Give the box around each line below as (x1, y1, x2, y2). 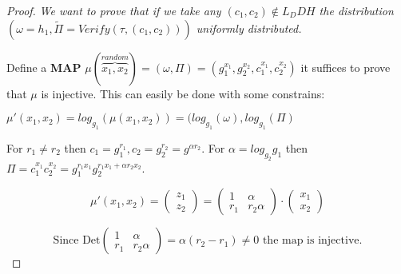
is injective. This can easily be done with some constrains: (41, 85, 325, 101)
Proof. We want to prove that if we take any (6, 2, 221, 18)
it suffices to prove (300, 58, 391, 75)
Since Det (53, 235, 101, 247)
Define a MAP (6, 58, 81, 75)
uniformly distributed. (196, 19, 302, 36)
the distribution (319, 2, 394, 18)
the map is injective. (262, 235, 363, 247)
